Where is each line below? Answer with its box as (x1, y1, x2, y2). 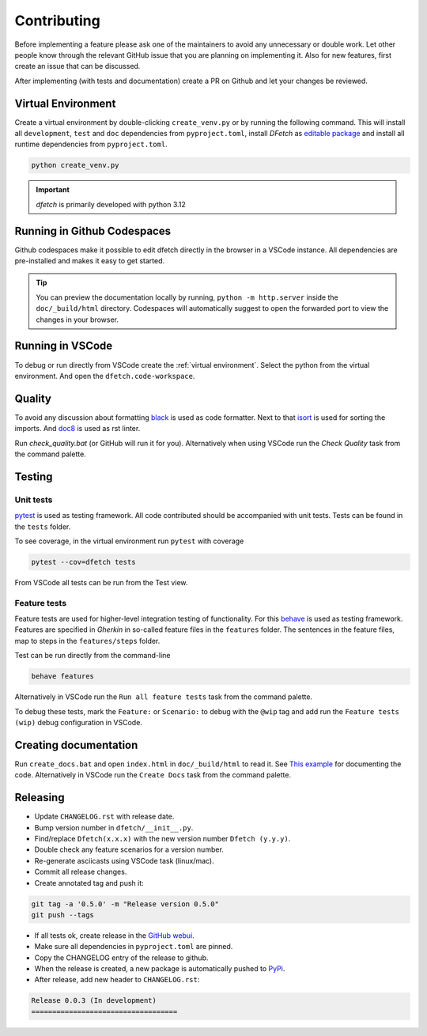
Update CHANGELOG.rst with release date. (34, 811, 175, 822)
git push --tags (31, 910, 95, 919)
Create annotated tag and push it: (34, 878, 144, 887)
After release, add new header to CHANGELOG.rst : (34, 975, 200, 985)
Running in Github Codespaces (14, 224, 172, 237)
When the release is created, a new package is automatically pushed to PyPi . (34, 964, 285, 974)
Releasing (14, 791, 65, 804)
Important (36, 185, 70, 195)
